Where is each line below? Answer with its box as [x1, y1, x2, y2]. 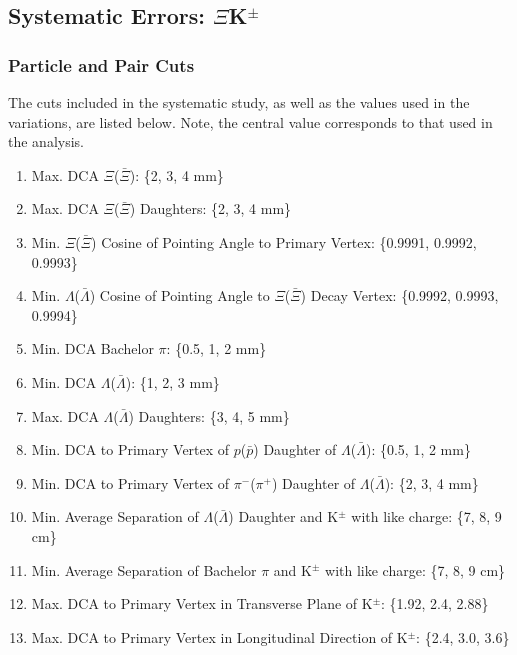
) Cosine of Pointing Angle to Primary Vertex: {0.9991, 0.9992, [91, 231, 477, 252]
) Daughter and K [228, 506, 339, 527]
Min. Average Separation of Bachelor [31, 559, 257, 580]
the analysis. [8, 131, 84, 152]
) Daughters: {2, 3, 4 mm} [129, 198, 292, 219]
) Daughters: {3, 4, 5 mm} [128, 405, 290, 426]
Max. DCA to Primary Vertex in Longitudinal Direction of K [31, 626, 408, 647]
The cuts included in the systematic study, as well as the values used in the [8, 92, 470, 112]
